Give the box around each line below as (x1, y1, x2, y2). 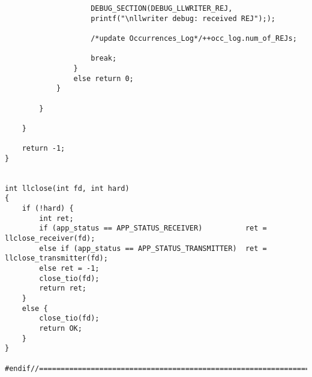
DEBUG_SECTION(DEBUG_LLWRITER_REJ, (91, 4, 233, 13)
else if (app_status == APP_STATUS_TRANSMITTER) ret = (39, 244, 267, 253)
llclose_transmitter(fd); (5, 254, 108, 263)
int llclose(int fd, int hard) (5, 184, 130, 193)
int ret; (39, 214, 74, 223)
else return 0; (73, 74, 134, 83)
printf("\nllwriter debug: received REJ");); (91, 14, 276, 23)
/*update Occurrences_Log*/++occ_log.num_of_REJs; (91, 34, 297, 43)
